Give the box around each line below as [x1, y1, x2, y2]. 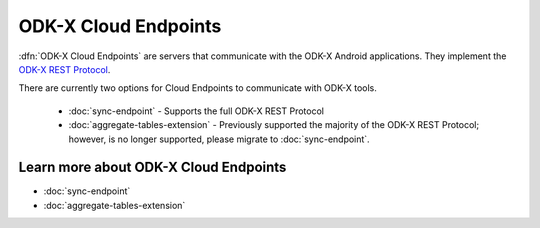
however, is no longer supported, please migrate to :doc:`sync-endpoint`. [68, 133, 370, 145]
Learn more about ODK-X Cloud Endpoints [18, 159, 287, 176]
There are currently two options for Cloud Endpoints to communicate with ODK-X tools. [18, 82, 377, 94]
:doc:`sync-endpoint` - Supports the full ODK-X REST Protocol [68, 105, 325, 117]
